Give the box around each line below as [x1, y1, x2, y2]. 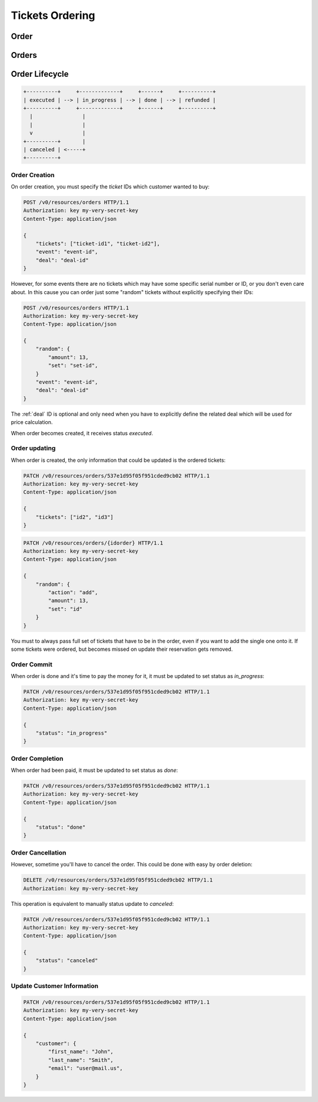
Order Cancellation [11, 848, 67, 856]
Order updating [11, 444, 56, 452]
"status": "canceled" [35, 957, 98, 964]
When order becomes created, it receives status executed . [11, 429, 153, 436]
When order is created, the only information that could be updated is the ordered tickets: [11, 457, 226, 464]
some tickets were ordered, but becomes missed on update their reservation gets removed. [11, 645, 233, 653]
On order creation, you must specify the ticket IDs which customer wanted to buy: [11, 183, 210, 190]
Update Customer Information [11, 982, 98, 990]
